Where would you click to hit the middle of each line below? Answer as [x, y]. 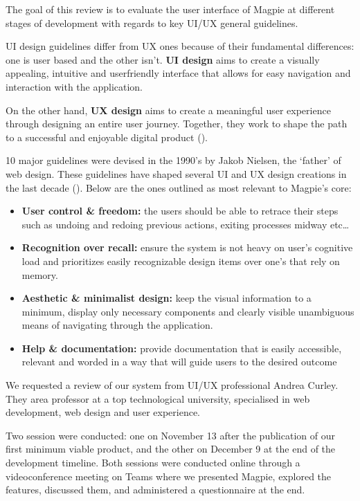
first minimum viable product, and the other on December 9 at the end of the [171, 449]
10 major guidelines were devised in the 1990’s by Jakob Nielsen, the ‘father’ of [173, 160]
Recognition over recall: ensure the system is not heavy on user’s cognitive [187, 247]
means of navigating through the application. [117, 325]
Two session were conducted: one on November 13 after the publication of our [170, 435]
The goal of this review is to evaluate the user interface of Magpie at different [170, 9]
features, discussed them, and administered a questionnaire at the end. [155, 490]
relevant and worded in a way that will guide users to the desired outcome [179, 362]
